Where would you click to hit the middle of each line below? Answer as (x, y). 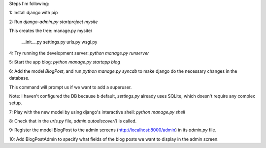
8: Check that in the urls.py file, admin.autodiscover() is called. (73, 121)
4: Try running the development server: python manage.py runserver (79, 53)
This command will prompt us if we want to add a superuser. (70, 87)
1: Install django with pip (33, 13)
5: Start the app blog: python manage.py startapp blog (65, 62)
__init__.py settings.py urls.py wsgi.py (59, 42)
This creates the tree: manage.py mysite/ (51, 31)
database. (19, 78)
